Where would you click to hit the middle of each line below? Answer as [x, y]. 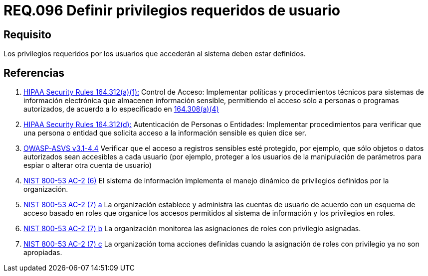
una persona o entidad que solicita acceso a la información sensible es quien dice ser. [165, 133]
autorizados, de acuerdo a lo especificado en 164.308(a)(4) [121, 109]
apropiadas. [43, 253]
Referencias [34, 73]
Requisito [27, 34]
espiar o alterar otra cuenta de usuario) [88, 165]
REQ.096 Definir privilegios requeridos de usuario [172, 10]
